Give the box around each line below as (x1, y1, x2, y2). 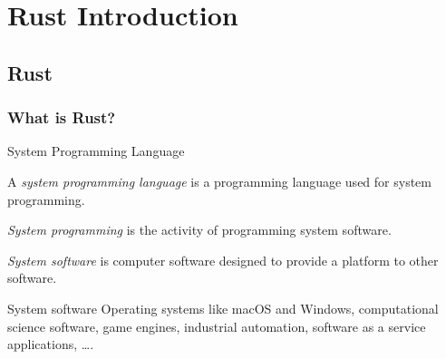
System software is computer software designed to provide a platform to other (7, 250, 439, 269)
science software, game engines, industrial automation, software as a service (7, 316, 426, 335)
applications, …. (7, 335, 94, 354)
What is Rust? (7, 106, 116, 129)
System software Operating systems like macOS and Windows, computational (7, 298, 439, 317)
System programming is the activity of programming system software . (7, 220, 392, 239)
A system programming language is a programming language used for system (7, 171, 431, 190)
